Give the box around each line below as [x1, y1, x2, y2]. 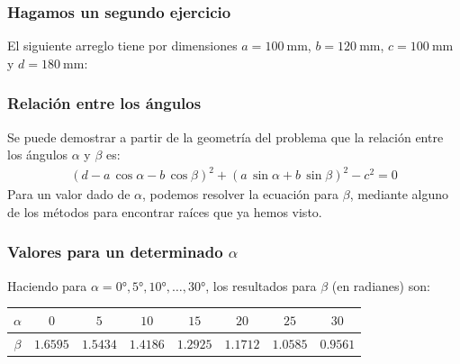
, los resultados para [205, 276, 317, 295]
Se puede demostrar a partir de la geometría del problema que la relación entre [7, 127, 444, 146]
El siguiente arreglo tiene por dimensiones [7, 36, 238, 55]
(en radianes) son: [331, 276, 430, 295]
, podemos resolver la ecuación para [142, 185, 339, 204]
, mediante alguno [349, 185, 448, 204]
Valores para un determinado [7, 241, 223, 263]
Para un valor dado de [7, 185, 131, 204]
